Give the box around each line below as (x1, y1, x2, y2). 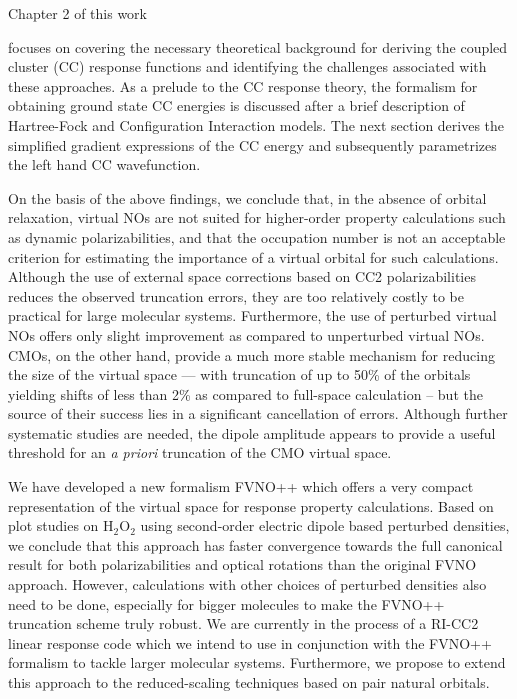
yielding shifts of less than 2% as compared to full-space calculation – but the (8, 383, 483, 404)
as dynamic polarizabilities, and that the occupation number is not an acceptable (8, 226, 506, 247)
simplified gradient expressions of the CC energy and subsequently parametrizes (8, 134, 497, 155)
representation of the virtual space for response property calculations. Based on (8, 495, 494, 516)
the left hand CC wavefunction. (8, 154, 201, 175)
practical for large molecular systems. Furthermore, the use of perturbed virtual (8, 305, 497, 326)
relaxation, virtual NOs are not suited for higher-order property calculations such (8, 207, 506, 228)
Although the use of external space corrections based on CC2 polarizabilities (8, 266, 476, 287)
